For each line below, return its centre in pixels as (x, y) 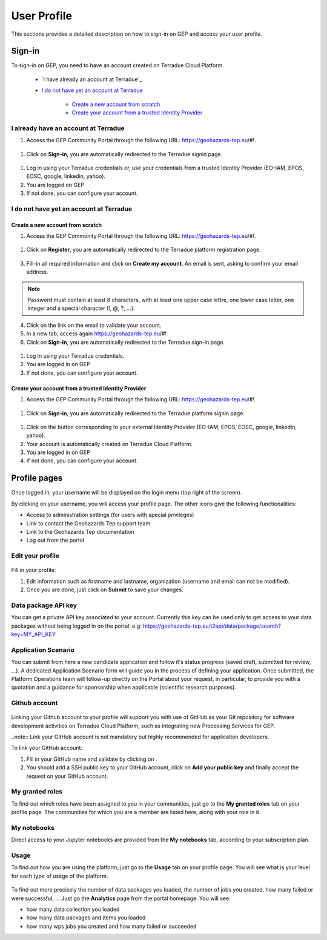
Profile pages (37, 478)
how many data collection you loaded (73, 909)
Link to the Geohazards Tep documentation (80, 531)
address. (37, 272)
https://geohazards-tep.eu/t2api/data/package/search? (212, 626)
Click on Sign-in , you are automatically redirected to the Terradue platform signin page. (136, 413)
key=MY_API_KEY (33, 634)
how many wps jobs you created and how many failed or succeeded (111, 926)
